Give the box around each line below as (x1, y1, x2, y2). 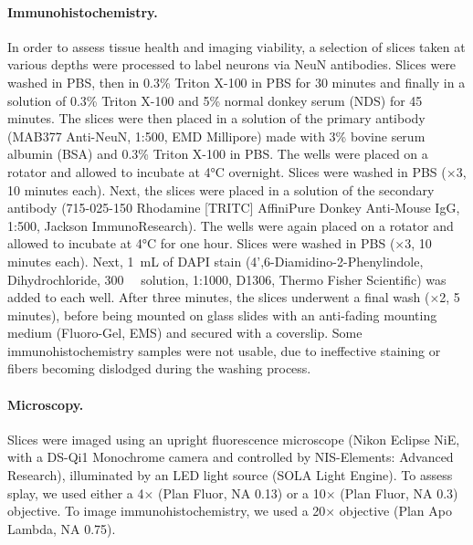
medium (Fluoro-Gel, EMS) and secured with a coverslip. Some (7, 323, 363, 342)
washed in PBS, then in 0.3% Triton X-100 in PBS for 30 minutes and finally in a (7, 72, 466, 91)
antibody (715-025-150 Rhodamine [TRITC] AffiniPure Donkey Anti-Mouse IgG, (7, 198, 460, 217)
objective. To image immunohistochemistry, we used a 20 (7, 501, 326, 520)
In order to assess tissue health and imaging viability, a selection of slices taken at (7, 37, 466, 56)
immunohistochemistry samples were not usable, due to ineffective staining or (7, 341, 441, 360)
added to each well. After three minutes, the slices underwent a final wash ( (7, 288, 430, 307)
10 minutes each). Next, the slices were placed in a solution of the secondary (7, 180, 435, 199)
